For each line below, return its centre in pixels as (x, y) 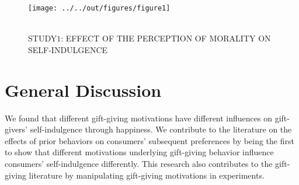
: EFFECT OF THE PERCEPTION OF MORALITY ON (166, 38)
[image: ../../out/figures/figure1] (99, 8)
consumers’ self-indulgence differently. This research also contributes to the (139, 163)
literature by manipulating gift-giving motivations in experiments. (147, 175)
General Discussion (83, 90)
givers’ (16, 129)
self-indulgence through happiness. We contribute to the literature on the (161, 129)
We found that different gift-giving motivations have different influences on (138, 118)
